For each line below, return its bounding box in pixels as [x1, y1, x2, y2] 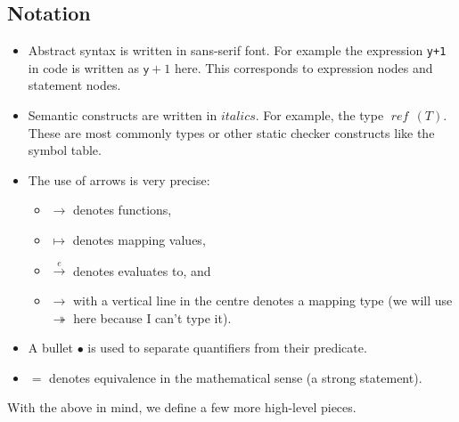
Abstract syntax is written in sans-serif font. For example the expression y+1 [28, 41, 447, 60]
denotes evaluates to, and [72, 261, 211, 280]
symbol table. [28, 141, 102, 159]
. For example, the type [255, 106, 384, 125]
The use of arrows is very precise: [28, 170, 210, 189]
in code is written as [28, 58, 140, 77]
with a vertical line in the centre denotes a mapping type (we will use [72, 291, 453, 309]
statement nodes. [28, 76, 121, 94]
